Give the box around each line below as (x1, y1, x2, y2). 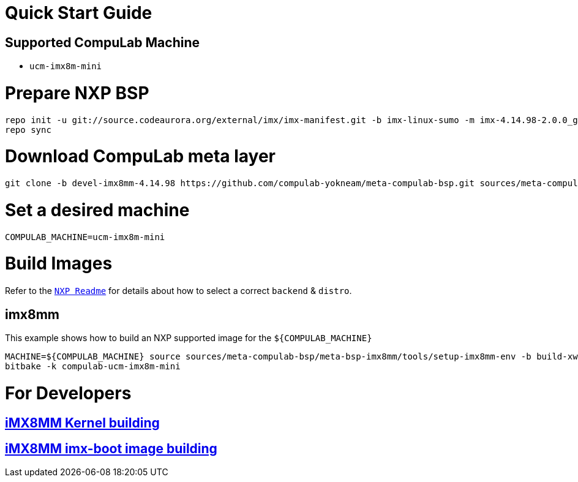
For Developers (5, 382, 132, 404)
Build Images (5, 253, 113, 274)
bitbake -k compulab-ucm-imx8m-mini (5, 361, 181, 372)
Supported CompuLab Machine (5, 34, 200, 50)
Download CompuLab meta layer (5, 146, 276, 167)
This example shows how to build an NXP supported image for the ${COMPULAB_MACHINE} (5, 333, 372, 344)
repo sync (5, 124, 51, 135)
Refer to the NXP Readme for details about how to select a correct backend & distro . (5, 285, 352, 296)
